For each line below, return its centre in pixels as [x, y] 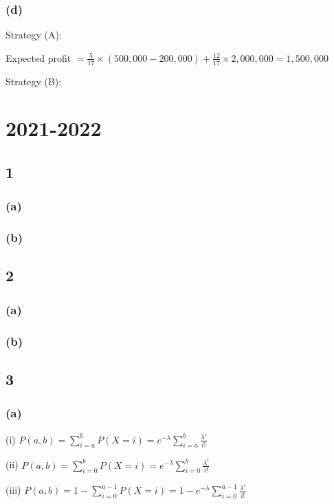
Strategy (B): [34, 81]
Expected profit [38, 57]
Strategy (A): [34, 35]
